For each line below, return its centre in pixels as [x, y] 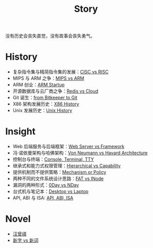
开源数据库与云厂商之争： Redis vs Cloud [56, 91]
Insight [20, 131]
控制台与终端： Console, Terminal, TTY [53, 160]
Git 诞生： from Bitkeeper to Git [45, 98]
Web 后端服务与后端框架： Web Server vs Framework [69, 147]
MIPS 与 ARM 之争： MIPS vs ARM [48, 78]
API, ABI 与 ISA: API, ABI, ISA [43, 198]
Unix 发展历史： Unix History [42, 111]
